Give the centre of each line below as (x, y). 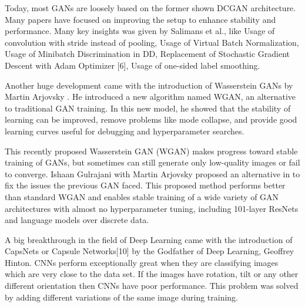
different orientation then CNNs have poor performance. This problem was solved (152, 286)
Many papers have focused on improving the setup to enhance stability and (140, 19)
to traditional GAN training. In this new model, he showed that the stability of (148, 108)
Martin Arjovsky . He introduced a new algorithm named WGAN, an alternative (150, 97)
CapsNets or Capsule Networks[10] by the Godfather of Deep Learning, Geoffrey (150, 251)
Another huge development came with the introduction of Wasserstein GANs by (149, 85)
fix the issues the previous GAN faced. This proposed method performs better (145, 185)
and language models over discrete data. (77, 220)
